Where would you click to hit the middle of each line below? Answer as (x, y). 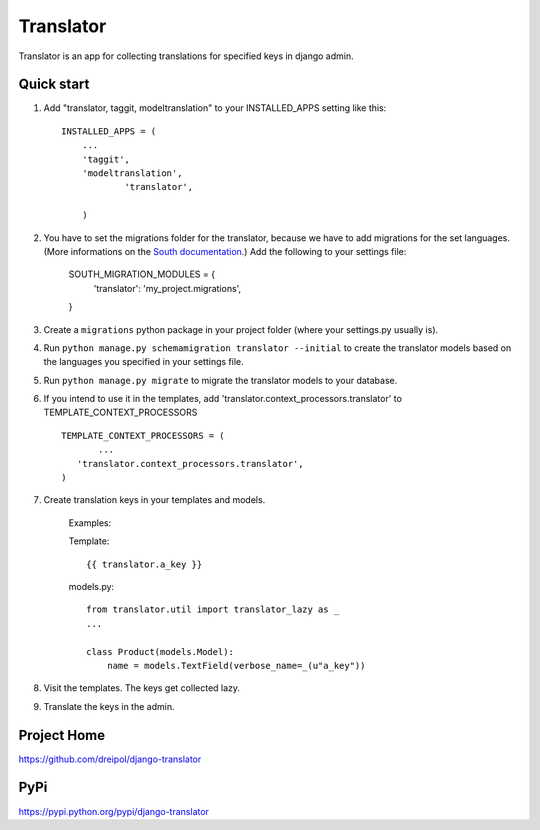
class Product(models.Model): (160, 651)
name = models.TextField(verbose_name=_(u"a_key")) (236, 665)
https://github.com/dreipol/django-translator (110, 759)
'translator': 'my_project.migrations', (167, 288)
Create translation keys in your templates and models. (154, 500)
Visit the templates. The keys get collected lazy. (141, 688)
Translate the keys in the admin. (109, 706)
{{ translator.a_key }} (144, 564)
